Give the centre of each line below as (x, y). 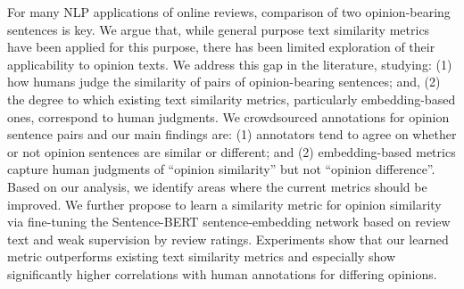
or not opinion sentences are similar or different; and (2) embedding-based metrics (232, 151)
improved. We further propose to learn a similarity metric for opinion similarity (224, 204)
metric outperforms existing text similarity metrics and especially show (202, 256)
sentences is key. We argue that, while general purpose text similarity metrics (219, 29)
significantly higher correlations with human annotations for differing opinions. (222, 273)
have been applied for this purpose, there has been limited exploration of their (221, 47)
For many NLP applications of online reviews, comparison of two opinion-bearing (229, 12)
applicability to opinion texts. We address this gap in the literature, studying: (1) (230, 64)
